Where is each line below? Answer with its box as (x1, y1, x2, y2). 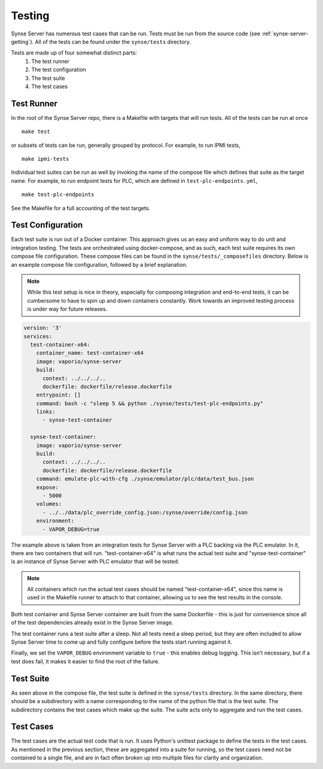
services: (23, 333, 53, 340)
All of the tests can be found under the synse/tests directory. (35, 38, 191, 45)
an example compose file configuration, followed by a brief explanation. (11, 261, 188, 268)
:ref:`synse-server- (261, 30, 309, 37)
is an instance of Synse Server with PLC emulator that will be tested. (11, 558, 179, 565)
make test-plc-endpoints (22, 191, 95, 198)
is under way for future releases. (27, 306, 108, 313)
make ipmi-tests (22, 155, 69, 162)
